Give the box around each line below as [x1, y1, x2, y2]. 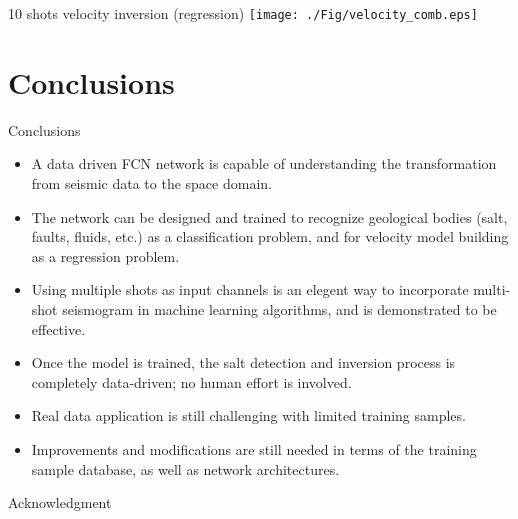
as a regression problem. [31, 245, 180, 266]
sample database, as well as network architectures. [31, 458, 340, 479]
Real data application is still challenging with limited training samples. [31, 405, 466, 426]
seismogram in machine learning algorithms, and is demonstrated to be [62, 298, 497, 319]
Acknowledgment [8, 492, 112, 513]
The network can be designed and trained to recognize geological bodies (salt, [31, 206, 508, 227]
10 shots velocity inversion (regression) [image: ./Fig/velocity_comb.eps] [8, 3, 478, 23]
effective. [31, 318, 86, 339]
